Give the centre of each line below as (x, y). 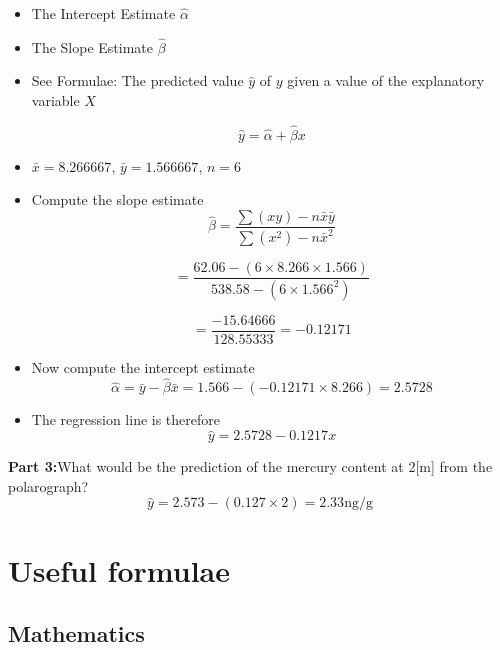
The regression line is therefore (125, 419)
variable (55, 100)
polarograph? (48, 485)
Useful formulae (119, 569)
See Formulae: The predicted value (137, 80)
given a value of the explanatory (386, 80)
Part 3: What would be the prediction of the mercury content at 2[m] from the (250, 466)
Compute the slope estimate (117, 199)
